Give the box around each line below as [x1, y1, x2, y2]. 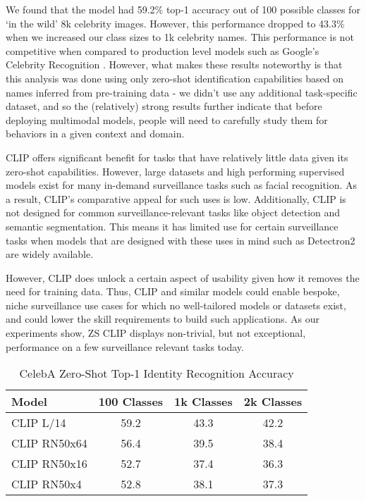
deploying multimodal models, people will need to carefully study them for [6, 112, 328, 127]
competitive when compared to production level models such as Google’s [6, 43, 319, 58]
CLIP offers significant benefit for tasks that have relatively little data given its [6, 149, 348, 164]
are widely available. [6, 247, 94, 261]
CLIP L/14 [11, 414, 66, 431]
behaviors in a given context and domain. [6, 126, 185, 141]
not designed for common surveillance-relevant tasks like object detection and [6, 205, 341, 220]
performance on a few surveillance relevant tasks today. [6, 339, 244, 354]
